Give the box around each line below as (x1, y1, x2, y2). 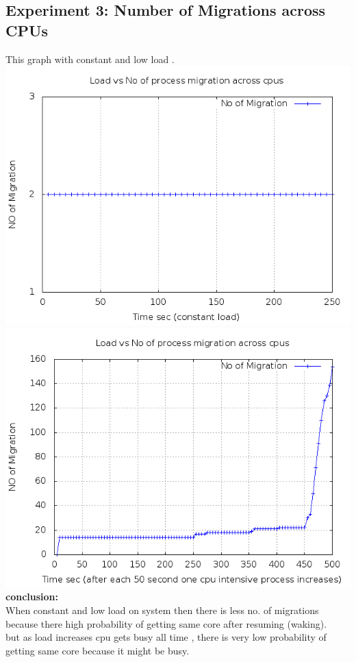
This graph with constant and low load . (5, 51, 175, 66)
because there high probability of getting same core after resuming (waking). (5, 616, 327, 630)
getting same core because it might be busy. (5, 643, 190, 657)
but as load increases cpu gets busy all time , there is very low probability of (5, 630, 327, 644)
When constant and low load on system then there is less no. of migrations (5, 602, 319, 617)
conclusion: (5, 589, 58, 604)
